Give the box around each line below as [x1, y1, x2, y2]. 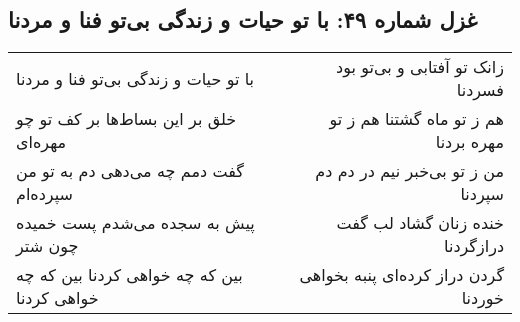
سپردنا [460, 182, 504, 206]
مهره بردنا [435, 130, 504, 154]
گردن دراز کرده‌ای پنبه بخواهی [299, 263, 504, 287]
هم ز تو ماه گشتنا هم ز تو [329, 107, 504, 131]
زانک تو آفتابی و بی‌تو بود [336, 55, 504, 79]
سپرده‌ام [16, 182, 73, 206]
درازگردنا [444, 234, 504, 258]
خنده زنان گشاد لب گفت [336, 211, 504, 235]
